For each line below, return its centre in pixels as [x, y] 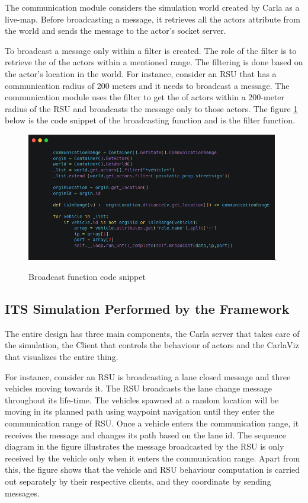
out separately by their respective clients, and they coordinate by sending [138, 481]
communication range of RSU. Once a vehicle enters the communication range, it [152, 423]
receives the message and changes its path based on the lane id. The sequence [145, 434]
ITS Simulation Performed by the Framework [147, 309]
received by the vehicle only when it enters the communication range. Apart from [153, 458]
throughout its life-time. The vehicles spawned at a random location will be [142, 399]
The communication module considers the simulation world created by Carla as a [152, 7]
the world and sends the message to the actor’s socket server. [115, 31]
